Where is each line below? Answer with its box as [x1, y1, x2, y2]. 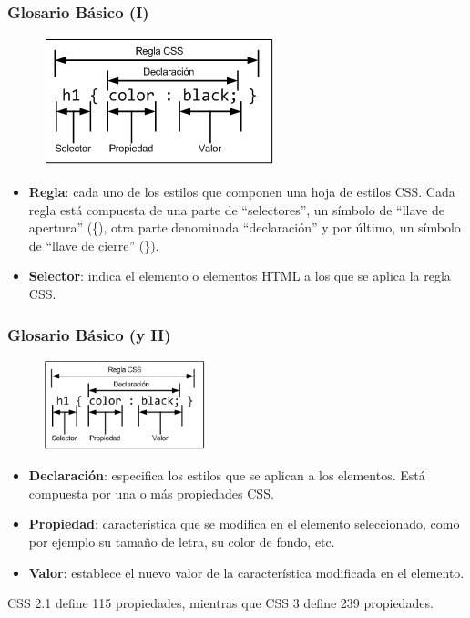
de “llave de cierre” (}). [28, 235, 159, 254]
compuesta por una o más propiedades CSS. [28, 483, 274, 502]
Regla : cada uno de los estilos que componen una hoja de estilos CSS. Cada [28, 182, 455, 201]
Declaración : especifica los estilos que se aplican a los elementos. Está [28, 466, 425, 485]
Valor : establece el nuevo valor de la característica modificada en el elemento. [28, 562, 465, 582]
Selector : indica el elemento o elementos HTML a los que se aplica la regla [28, 266, 451, 285]
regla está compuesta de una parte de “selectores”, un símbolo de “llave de [28, 200, 444, 219]
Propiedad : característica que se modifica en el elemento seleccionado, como [28, 514, 460, 533]
